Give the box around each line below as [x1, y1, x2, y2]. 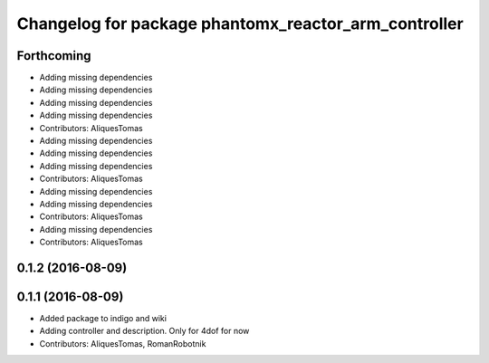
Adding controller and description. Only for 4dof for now [39, 326, 250, 337]
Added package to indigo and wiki [39, 313, 168, 324]
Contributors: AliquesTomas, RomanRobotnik [39, 338, 206, 349]
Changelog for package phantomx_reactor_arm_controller [16, 14, 464, 33]
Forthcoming [16, 48, 91, 63]
